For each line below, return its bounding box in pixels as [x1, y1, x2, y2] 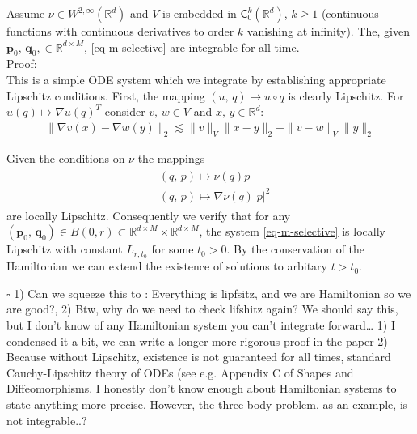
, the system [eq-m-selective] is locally [199, 223, 385, 240]
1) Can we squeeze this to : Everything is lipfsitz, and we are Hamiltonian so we [14, 284, 411, 301]
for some [151, 240, 194, 257]
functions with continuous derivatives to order [6, 23, 234, 39]
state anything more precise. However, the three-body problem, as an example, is [6, 395, 408, 412]
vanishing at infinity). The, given [246, 23, 410, 39]
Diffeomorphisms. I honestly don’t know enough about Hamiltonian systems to [6, 380, 397, 397]
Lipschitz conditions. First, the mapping [6, 87, 205, 104]
